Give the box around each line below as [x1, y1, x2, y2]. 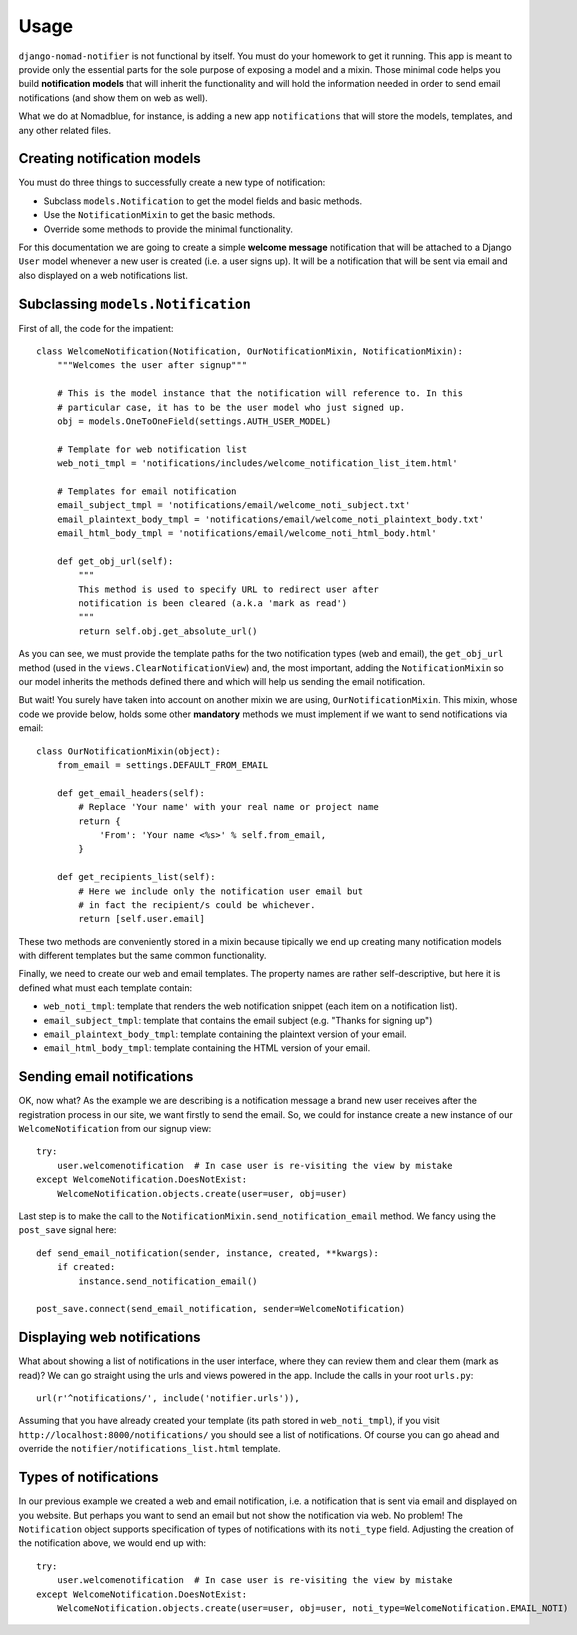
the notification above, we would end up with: [18, 1537, 207, 1549]
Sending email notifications [18, 1068, 194, 1085]
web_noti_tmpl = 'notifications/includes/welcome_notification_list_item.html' [56, 458, 459, 469]
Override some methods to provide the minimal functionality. [43, 223, 294, 235]
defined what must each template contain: [18, 981, 193, 994]
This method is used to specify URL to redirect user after [78, 583, 379, 595]
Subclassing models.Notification [18, 295, 252, 312]
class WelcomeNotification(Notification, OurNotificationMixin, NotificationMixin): [36, 346, 464, 357]
